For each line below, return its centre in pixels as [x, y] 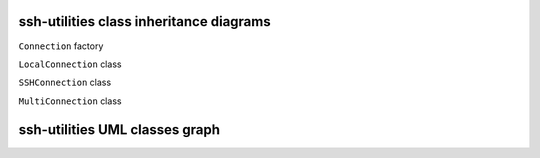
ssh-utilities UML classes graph [119, 129]
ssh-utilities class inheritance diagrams [144, 21]
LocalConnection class [70, 64]
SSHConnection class [65, 82]
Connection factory [61, 46]
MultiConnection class [70, 101]
